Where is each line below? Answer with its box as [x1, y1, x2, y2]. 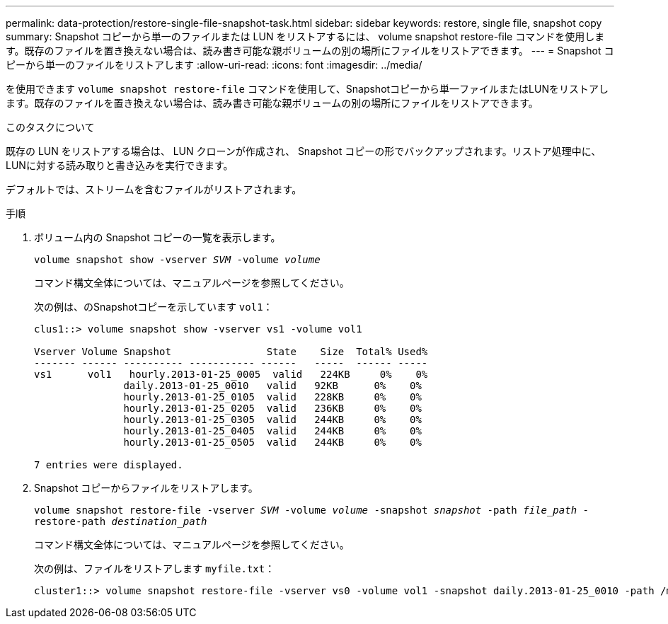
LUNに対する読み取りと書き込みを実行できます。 [6, 159, 234, 171]
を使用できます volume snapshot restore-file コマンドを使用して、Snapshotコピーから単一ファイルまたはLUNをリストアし [6, 83, 609, 95]
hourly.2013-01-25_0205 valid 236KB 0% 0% [123, 403, 422, 414]
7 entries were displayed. [34, 459, 183, 470]
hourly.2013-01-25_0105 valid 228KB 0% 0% [123, 391, 422, 403]
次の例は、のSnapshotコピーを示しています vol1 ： [34, 301, 273, 313]
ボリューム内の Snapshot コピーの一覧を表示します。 [34, 231, 281, 243]
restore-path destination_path [34, 516, 207, 527]
